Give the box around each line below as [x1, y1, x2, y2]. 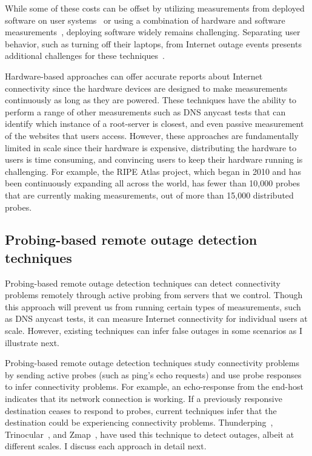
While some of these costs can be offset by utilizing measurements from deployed [5, 2, 305, 14]
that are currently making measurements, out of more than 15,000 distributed [5, 188, 294, 201]
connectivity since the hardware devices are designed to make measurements [5, 81, 288, 94]
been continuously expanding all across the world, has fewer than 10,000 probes [5, 177, 300, 189]
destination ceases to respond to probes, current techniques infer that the [5, 404, 277, 417]
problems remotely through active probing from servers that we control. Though [5, 288, 303, 301]
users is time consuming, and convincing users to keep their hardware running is [5, 153, 303, 166]
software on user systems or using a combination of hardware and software [5, 13, 285, 26]
